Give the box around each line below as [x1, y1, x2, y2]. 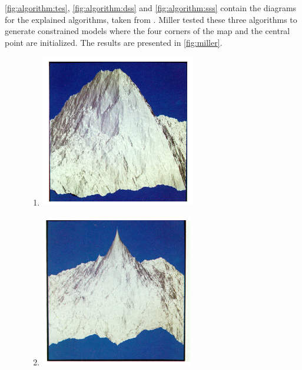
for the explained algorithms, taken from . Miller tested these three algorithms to [5, 13, 297, 25]
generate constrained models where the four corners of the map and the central [5, 25, 290, 37]
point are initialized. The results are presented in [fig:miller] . [5, 36, 223, 48]
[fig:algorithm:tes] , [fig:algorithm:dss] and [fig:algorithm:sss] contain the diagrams [5, 2, 297, 14]
